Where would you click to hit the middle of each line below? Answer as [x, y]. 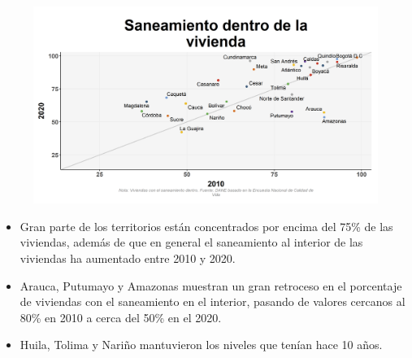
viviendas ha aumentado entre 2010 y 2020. [128, 258]
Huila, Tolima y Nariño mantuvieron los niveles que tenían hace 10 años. [201, 345]
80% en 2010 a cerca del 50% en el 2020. [121, 317]
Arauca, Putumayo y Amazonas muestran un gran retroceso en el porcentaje [211, 285]
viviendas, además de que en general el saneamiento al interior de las [191, 242]
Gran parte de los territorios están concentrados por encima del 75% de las [206, 226]
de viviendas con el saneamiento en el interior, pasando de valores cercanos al [213, 301]
